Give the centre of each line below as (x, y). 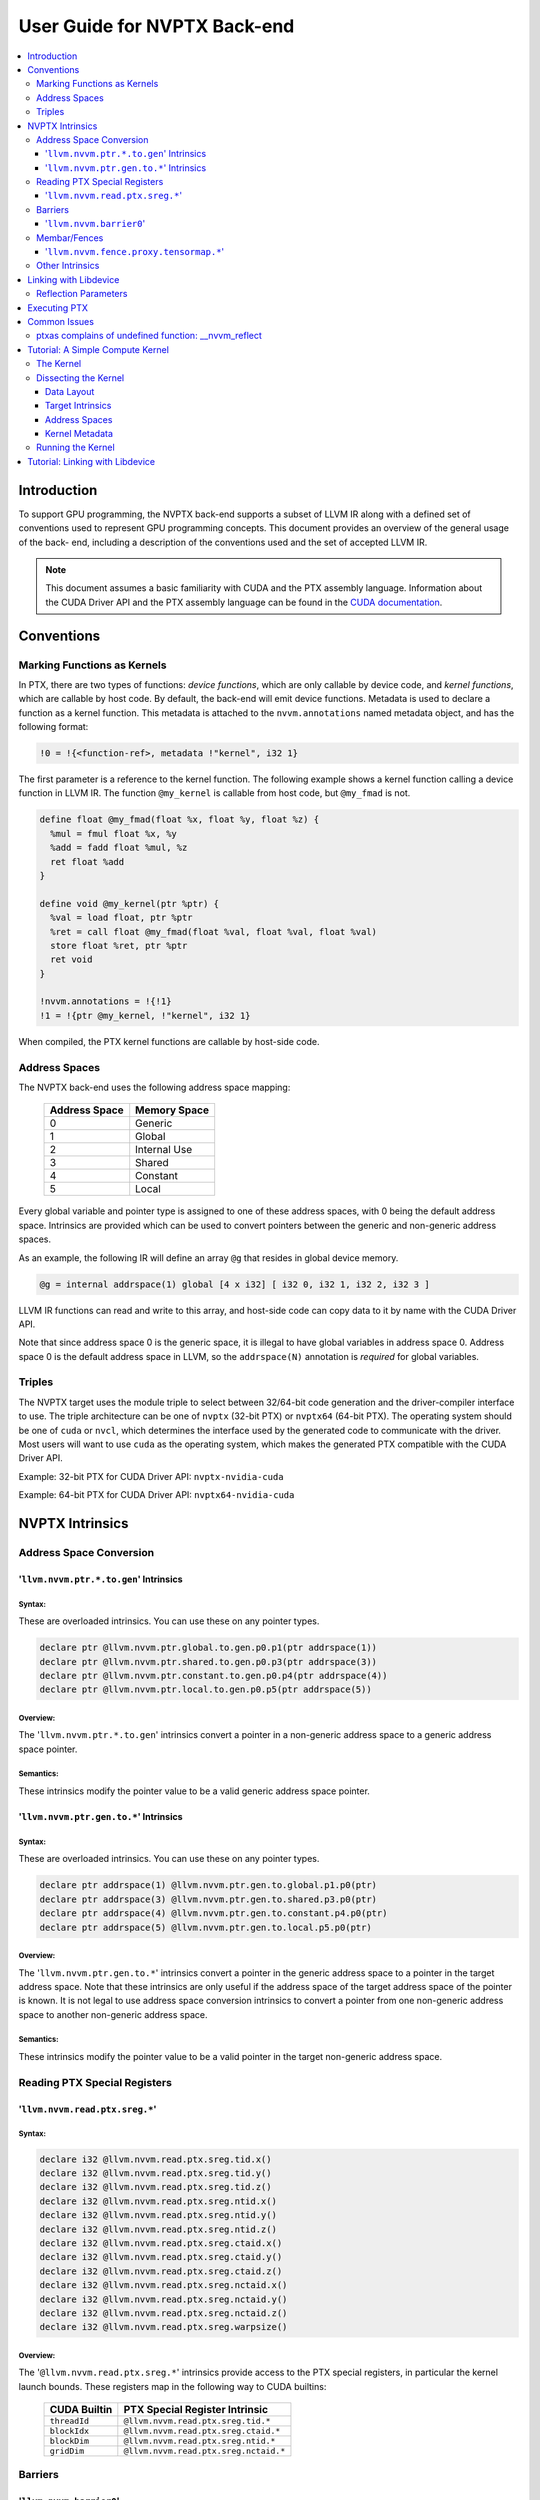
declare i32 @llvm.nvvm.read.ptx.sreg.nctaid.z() (163, 2313)
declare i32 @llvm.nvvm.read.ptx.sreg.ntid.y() (158, 2215)
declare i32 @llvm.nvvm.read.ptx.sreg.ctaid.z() (161, 2271)
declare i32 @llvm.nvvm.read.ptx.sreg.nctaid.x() (163, 2285)
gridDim (67, 2451)
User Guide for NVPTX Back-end (156, 26)
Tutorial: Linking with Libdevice (91, 461)
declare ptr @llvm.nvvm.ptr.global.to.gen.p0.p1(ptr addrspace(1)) (208, 1648)
